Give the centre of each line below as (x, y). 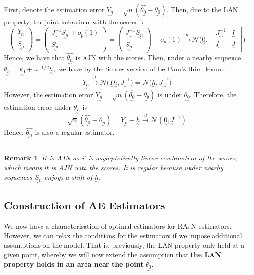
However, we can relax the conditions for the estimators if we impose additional (123, 235)
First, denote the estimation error (54, 9)
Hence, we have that (34, 57)
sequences (18, 177)
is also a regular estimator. (75, 132)
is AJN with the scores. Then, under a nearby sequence (158, 57)
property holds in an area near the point (74, 264)
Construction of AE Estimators (85, 205)
